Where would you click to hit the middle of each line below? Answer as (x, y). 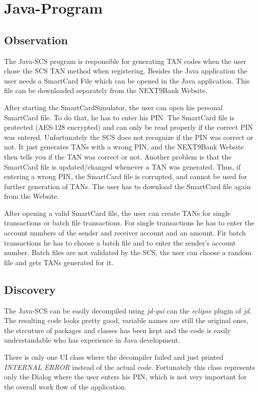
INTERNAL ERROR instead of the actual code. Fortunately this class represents (130, 367)
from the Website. (32, 196)
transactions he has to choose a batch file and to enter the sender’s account (120, 242)
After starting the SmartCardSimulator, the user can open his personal (114, 107)
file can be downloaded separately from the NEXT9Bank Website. (106, 90)
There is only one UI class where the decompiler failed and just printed (114, 357)
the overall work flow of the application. (65, 386)
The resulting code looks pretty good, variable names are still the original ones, (126, 320)
